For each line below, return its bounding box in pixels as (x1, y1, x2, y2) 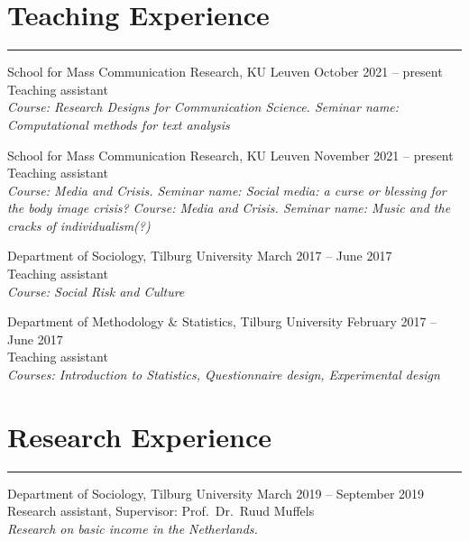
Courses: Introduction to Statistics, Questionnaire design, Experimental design (7, 365, 440, 384)
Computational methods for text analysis (7, 115, 230, 133)
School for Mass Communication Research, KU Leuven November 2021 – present (7, 145, 454, 164)
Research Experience (7, 417, 271, 454)
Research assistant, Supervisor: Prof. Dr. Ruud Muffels (7, 501, 315, 520)
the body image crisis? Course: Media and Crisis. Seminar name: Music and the (7, 198, 451, 217)
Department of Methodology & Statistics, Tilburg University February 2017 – (7, 312, 437, 331)
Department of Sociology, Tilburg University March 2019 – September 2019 (7, 483, 425, 502)
